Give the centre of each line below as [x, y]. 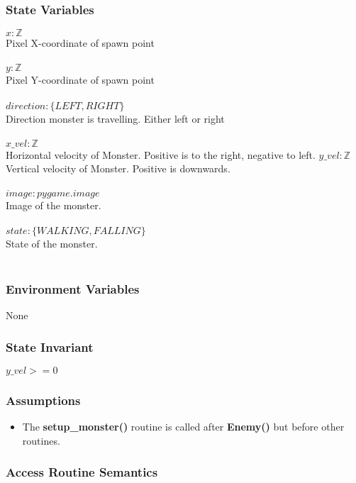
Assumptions [43, 400]
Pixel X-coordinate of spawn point [80, 43]
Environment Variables [73, 288]
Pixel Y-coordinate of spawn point [80, 80]
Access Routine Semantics [82, 472]
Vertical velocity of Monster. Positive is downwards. [118, 168]
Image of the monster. [54, 205]
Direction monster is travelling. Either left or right [115, 118]
